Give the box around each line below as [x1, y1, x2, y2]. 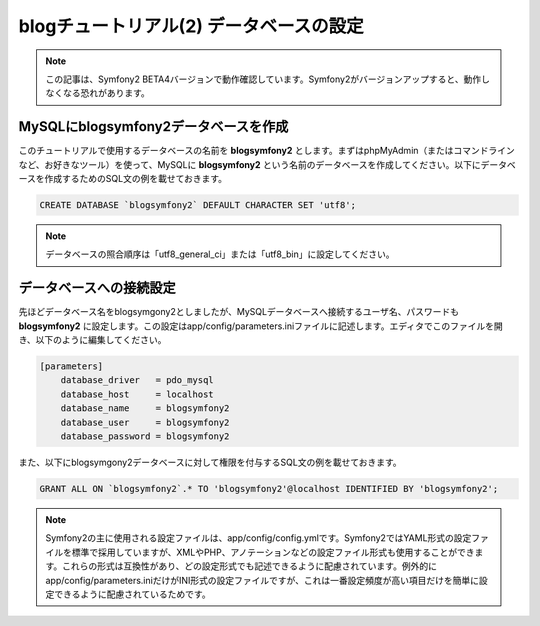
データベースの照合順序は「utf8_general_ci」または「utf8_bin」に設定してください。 [45, 248, 395, 260]
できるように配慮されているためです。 [53, 588, 211, 600]
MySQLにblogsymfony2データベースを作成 [18, 118, 289, 135]
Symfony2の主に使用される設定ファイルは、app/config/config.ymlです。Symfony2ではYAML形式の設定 [45, 532, 472, 544]
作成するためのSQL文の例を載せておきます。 [44, 173, 228, 185]
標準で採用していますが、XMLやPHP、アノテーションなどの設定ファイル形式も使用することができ [71, 546, 475, 558]
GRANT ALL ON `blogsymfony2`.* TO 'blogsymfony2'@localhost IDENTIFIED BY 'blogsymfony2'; [39, 483, 499, 494]
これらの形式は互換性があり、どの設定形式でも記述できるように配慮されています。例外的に [61, 560, 437, 572]
